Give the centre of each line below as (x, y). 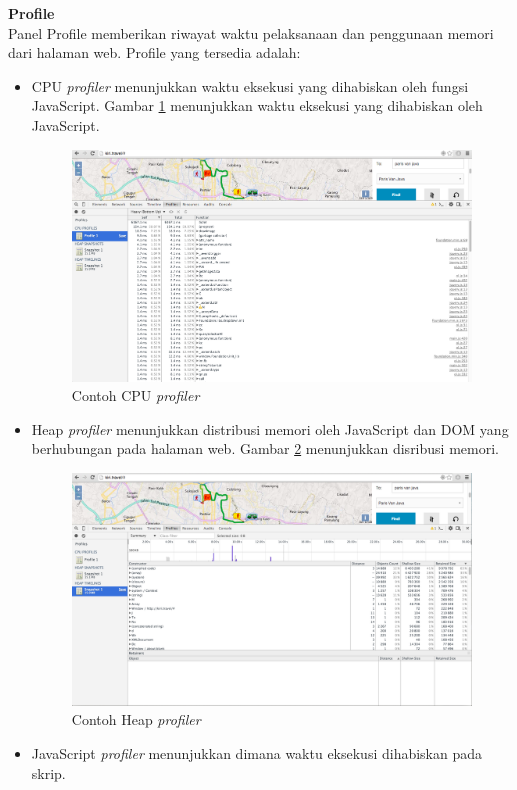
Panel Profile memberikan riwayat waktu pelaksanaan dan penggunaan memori (251, 32)
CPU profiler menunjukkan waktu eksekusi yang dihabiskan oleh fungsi (250, 85)
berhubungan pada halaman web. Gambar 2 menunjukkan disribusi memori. (265, 448)
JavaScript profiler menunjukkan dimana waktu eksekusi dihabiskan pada (257, 753)
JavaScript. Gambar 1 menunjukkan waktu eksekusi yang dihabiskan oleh (257, 105)
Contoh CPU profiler (135, 395)
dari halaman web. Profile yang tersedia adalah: (154, 52)
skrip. (48, 772)
